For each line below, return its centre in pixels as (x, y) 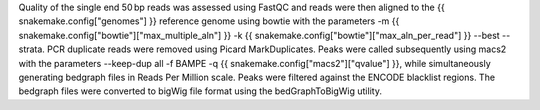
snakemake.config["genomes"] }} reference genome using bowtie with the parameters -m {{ (209, 21)
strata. (31, 49)
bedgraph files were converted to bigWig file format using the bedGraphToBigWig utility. (200, 91)
